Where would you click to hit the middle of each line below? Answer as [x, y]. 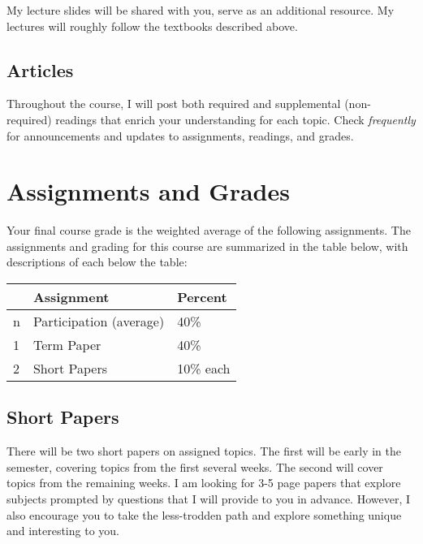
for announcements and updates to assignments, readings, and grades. [180, 135]
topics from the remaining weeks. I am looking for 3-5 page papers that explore [204, 483]
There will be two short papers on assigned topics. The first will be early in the [204, 451]
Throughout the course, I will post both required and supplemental [174, 104]
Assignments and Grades [148, 191]
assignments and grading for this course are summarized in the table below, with [207, 246]
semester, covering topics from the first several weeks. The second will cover [195, 466]
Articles [40, 69]
